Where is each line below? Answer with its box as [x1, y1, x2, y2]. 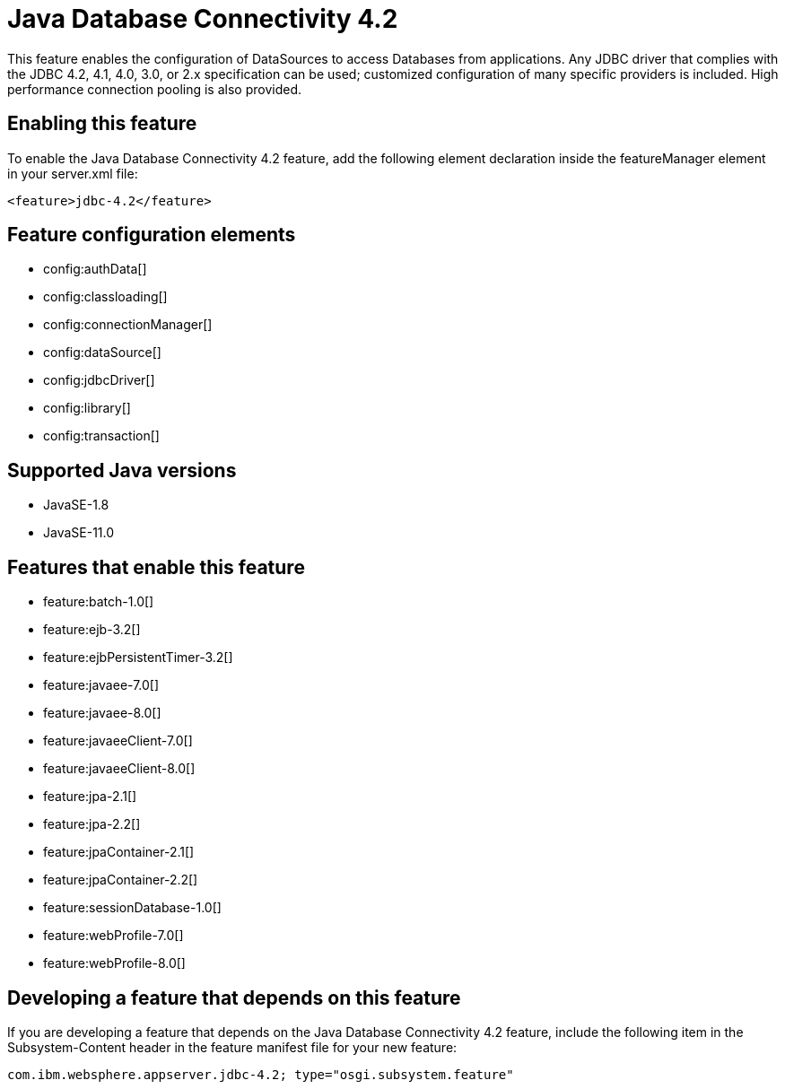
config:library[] [43, 400, 131, 416]
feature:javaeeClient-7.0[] [43, 733, 193, 749]
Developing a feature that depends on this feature [7, 986, 461, 1009]
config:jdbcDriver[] [43, 372, 155, 388]
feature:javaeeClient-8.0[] [43, 761, 196, 777]
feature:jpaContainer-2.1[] [43, 844, 195, 860]
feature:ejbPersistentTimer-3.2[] [43, 649, 233, 666]
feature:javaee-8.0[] [43, 705, 161, 721]
